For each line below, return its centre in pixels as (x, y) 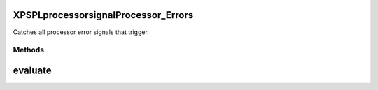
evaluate (32, 70)
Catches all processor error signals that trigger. (81, 32)
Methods (29, 50)
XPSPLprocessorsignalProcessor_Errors (103, 15)
